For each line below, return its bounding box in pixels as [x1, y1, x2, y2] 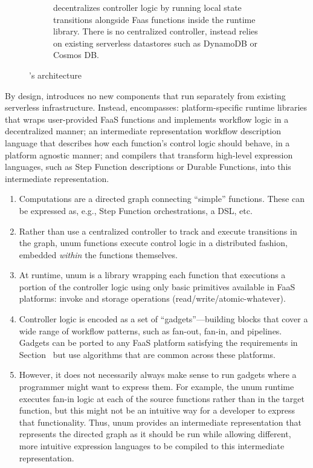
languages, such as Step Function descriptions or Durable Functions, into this [5, 160, 291, 173]
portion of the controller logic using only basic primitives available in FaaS [19, 280, 295, 293]
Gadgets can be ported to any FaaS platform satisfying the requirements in [19, 336, 298, 349]
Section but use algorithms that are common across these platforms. [19, 348, 276, 360]
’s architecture [29, 68, 82, 81]
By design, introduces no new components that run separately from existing [5, 89, 286, 102]
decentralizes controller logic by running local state [53, 1, 242, 13]
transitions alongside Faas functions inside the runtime [53, 13, 256, 25]
